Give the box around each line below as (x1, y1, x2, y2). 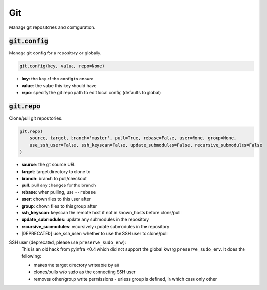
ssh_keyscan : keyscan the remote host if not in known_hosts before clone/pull (21, 210, 181, 215)
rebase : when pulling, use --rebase (21, 189, 96, 195)
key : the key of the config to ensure (21, 76, 94, 82)
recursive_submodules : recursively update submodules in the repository (21, 223, 170, 229)
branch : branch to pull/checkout (21, 176, 87, 182)
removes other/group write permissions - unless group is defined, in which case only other (33, 276, 217, 282)
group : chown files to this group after (21, 203, 97, 209)
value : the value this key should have (21, 82, 97, 88)
